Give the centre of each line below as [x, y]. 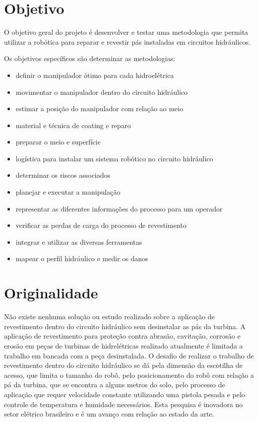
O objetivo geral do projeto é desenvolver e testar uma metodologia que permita [126, 32]
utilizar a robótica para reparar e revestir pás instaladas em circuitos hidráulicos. [127, 41]
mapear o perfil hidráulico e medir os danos [82, 258]
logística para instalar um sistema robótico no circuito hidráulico [114, 158]
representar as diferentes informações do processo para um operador [119, 208]
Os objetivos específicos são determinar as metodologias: [90, 58]
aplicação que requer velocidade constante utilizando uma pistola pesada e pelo [125, 394]
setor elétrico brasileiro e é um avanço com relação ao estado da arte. [109, 414]
